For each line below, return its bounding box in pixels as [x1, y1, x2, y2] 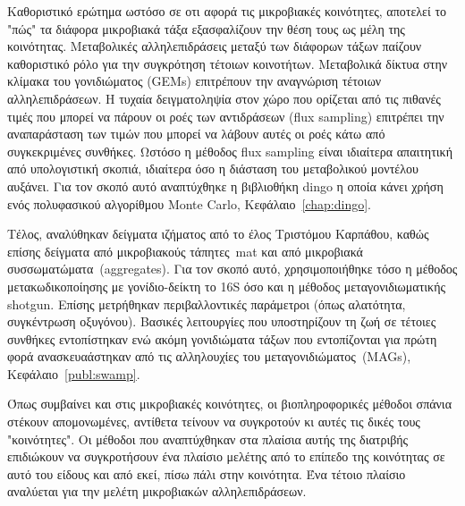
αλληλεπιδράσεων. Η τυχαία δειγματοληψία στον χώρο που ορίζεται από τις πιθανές [7, 89, 441, 107]
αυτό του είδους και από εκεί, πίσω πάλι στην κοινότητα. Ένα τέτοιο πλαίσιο [7, 464, 406, 483]
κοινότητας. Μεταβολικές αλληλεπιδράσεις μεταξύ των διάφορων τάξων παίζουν [7, 37, 422, 55]
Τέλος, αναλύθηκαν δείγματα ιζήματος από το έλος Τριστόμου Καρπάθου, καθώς [7, 224, 429, 243]
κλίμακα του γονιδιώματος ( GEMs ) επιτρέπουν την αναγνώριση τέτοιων [7, 72, 382, 90]
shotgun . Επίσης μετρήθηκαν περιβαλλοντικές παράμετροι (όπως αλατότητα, [7, 294, 406, 313]
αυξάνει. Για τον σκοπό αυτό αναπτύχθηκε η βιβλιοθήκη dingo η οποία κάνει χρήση [7, 176, 444, 195]
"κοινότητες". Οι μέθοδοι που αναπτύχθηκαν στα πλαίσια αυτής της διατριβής [7, 429, 409, 448]
